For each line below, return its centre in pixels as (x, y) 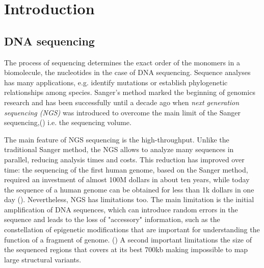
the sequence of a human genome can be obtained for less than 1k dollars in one (129, 189)
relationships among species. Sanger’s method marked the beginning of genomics (130, 92)
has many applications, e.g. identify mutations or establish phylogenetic (116, 82)
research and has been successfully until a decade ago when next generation (122, 102)
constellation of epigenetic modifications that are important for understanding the (132, 229)
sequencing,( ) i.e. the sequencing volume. (68, 122)
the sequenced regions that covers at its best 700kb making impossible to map (126, 249)
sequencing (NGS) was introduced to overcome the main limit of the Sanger (123, 112)
